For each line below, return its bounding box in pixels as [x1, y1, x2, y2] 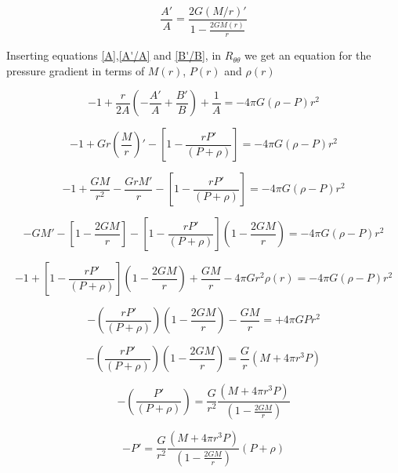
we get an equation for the [244, 47, 371, 64]
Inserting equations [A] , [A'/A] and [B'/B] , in [6, 47, 222, 64]
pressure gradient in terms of [6, 62, 145, 78]
